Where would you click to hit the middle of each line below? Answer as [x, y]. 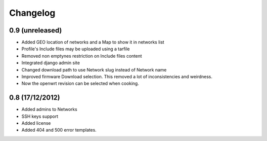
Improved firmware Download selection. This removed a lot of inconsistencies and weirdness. [117, 77]
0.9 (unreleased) [35, 30]
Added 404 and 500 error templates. [59, 130]
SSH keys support [40, 116]
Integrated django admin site [51, 63]
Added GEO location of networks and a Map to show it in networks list [93, 42]
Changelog [32, 13]
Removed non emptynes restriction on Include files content [82, 56]
